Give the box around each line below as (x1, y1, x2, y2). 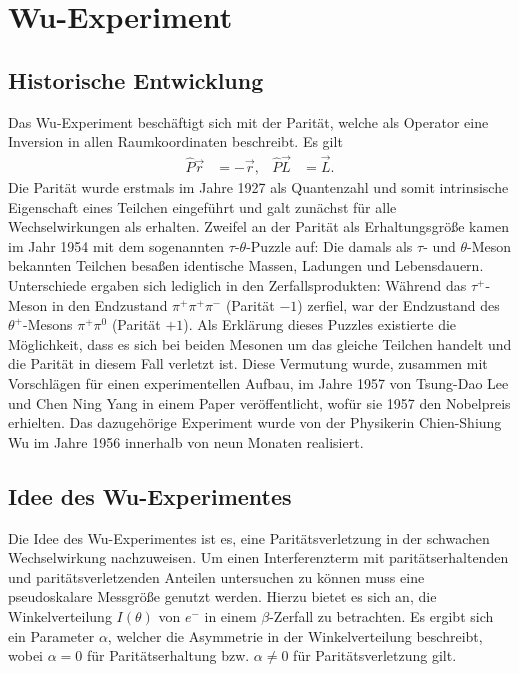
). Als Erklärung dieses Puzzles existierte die (183, 314, 457, 335)
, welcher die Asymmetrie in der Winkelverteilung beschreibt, (107, 625, 483, 646)
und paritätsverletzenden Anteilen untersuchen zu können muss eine (8, 566, 425, 587)
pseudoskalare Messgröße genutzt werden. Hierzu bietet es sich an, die (8, 586, 437, 607)
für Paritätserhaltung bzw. (86, 645, 250, 666)
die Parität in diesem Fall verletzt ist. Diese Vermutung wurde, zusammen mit (8, 353, 488, 374)
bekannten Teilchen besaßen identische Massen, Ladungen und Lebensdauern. (8, 255, 484, 276)
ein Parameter (8, 625, 95, 646)
